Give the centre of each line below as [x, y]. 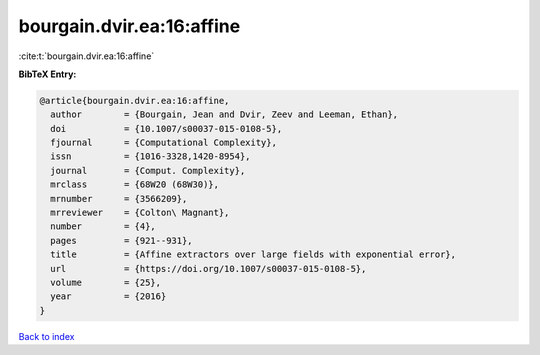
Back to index [46, 336]
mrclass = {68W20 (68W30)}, [135, 184]
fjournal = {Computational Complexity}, [163, 143]
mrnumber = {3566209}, [119, 198]
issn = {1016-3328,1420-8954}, [150, 156]
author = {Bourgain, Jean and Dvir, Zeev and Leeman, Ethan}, [224, 114]
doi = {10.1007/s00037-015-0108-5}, [166, 128]
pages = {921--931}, [122, 240]
